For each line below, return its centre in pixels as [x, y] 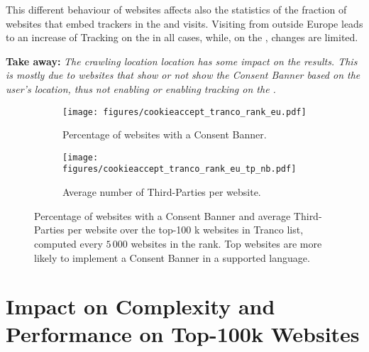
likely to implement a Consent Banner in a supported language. [172, 257]
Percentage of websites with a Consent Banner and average [163, 215]
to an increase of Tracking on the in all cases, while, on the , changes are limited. [182, 37]
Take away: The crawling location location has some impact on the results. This [182, 61]
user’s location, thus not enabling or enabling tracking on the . [141, 88]
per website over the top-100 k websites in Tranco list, [186, 230]
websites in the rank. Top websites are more [226, 243]
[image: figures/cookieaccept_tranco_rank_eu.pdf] [184, 112]
